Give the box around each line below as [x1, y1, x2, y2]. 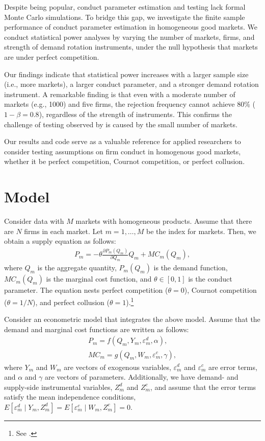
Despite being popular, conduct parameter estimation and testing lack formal [4, 2, 246, 12]
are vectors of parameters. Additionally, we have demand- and [45, 372, 238, 382]
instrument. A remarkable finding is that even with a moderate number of [4, 88, 235, 99]
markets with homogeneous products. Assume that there [75, 216, 252, 226]
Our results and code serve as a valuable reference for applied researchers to [4, 136, 241, 147]
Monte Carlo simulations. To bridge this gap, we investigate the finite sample [4, 11, 245, 22]
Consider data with [4, 216, 64, 226]
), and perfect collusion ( [32, 296, 110, 307]
